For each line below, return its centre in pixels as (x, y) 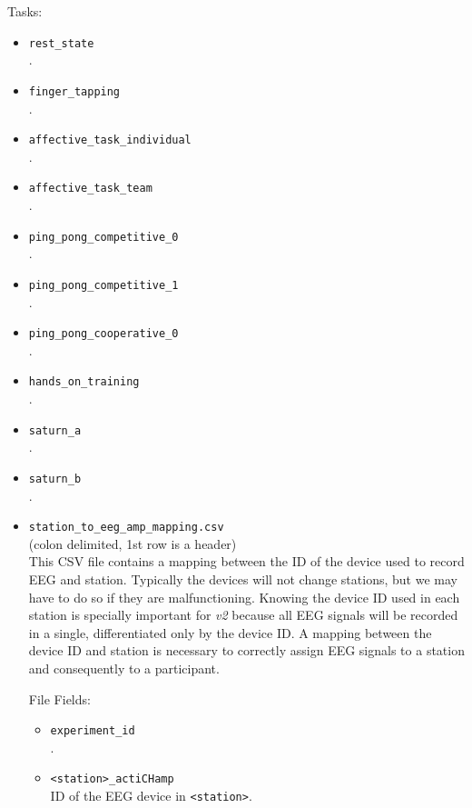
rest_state (61, 43)
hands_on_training (84, 382)
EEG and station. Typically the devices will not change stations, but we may (243, 579)
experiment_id (93, 731)
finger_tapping (74, 91)
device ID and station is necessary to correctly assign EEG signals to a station (246, 650)
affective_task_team (90, 189)
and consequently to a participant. (124, 668)
